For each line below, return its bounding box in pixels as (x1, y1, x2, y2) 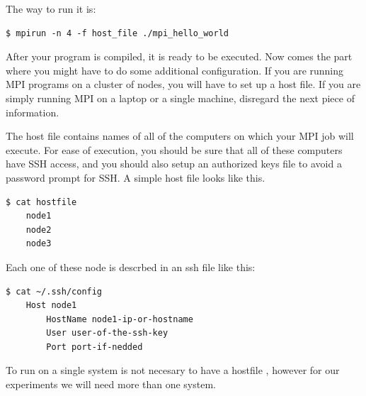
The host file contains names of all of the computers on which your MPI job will (6, 128, 354, 143)
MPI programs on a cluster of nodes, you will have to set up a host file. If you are (6, 77, 361, 92)
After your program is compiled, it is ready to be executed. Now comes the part (6, 49, 353, 64)
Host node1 (25, 300, 77, 311)
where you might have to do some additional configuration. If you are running (6, 62, 344, 77)
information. (6, 104, 59, 119)
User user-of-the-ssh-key (46, 328, 168, 339)
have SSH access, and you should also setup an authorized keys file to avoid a (6, 156, 342, 171)
